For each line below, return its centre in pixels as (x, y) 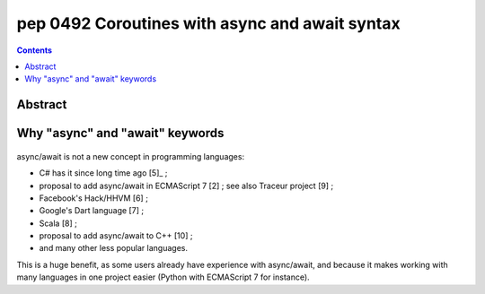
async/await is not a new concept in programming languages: (131, 156)
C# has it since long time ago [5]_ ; (103, 173)
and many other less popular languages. (114, 248)
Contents (35, 50)
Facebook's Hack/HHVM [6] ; (93, 198)
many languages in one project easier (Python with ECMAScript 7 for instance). (163, 277)
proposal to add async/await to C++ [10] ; (116, 236)
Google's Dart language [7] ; (91, 211)
